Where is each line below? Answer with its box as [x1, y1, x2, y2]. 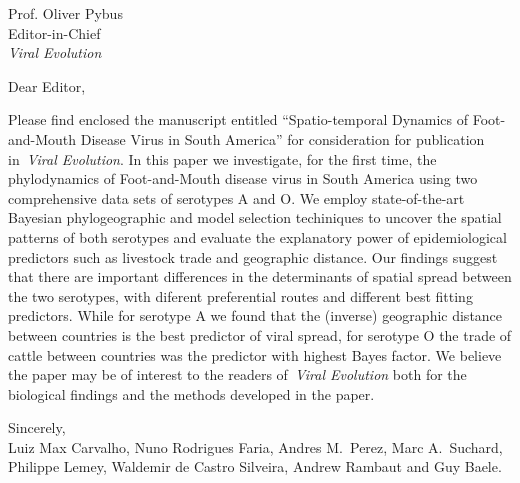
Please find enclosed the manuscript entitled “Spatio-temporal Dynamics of [8, 109, 469, 130]
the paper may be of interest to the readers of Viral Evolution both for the [8, 364, 467, 385]
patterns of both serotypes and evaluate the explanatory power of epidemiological [8, 226, 507, 247]
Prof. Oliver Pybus [8, 3, 123, 23]
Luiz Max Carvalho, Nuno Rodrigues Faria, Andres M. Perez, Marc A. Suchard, [8, 436, 503, 457]
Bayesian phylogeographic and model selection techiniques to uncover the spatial [8, 207, 502, 228]
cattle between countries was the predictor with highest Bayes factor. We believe [8, 344, 502, 365]
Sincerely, [8, 417, 66, 438]
